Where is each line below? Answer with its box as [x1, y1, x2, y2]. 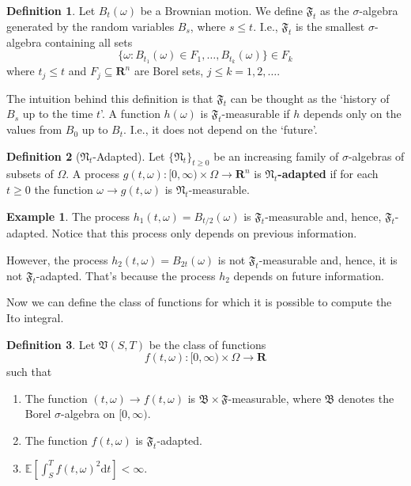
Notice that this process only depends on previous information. [51, 225, 357, 241]
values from [6, 121, 62, 138]
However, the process [6, 251, 108, 268]
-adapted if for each [277, 165, 379, 182]
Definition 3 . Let [6, 336, 96, 352]
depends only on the [303, 105, 402, 122]
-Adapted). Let [92, 147, 165, 164]
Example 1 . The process [6, 207, 130, 224]
